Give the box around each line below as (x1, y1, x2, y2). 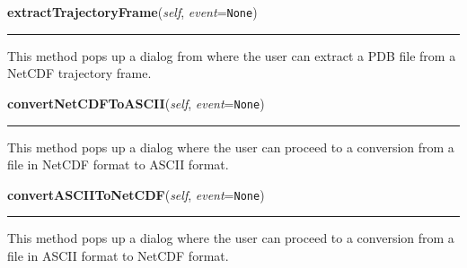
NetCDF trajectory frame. (7, 64, 152, 82)
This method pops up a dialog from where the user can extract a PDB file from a (7, 46, 456, 65)
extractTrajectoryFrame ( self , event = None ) (7, 3, 258, 21)
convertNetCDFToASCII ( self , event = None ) (7, 93, 265, 112)
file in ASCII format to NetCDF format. (7, 246, 229, 264)
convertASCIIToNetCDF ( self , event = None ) (7, 185, 265, 203)
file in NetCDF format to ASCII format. (7, 155, 229, 174)
